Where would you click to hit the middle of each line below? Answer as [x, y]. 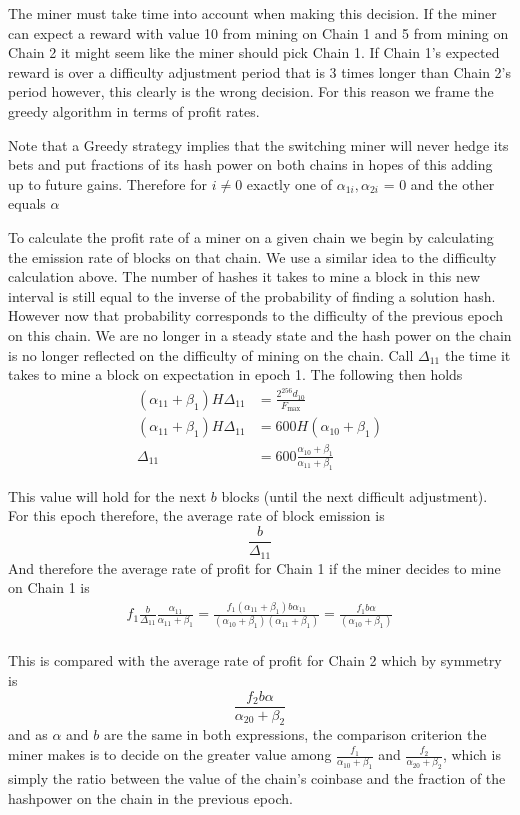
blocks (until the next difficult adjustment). [354, 495]
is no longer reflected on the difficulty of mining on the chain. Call [211, 354]
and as [28, 734]
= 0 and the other [439, 183]
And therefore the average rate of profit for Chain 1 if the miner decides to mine [254, 567]
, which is [471, 754]
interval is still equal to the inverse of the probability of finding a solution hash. [252, 295]
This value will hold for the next [107, 495]
